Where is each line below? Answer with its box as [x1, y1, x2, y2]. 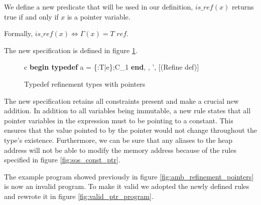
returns [231, 2, 254, 12]
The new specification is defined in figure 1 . [4, 45, 138, 55]
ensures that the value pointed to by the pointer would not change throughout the [4, 125, 257, 135]
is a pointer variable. [67, 11, 130, 22]
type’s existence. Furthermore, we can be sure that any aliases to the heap [4, 134, 232, 145]
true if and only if [4, 11, 59, 22]
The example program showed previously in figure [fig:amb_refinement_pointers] [4, 171, 254, 181]
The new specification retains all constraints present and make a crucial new [4, 95, 239, 106]
